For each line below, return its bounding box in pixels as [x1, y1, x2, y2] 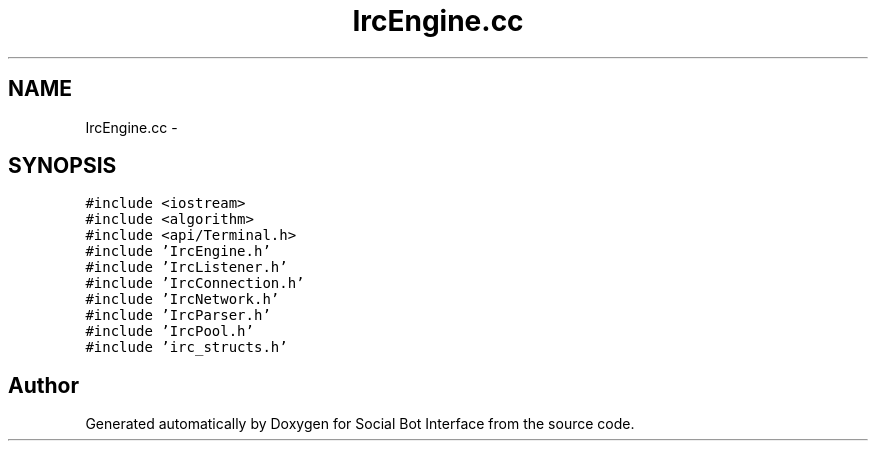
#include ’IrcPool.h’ [85, 323, 254, 340]
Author [8, 372, 79, 398]
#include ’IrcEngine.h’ [85, 243, 271, 260]
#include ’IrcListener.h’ [85, 259, 288, 276]
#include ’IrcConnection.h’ [85, 275, 305, 292]
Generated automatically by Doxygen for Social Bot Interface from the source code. [85, 415, 635, 433]
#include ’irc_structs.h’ [85, 339, 288, 356]
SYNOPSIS [8, 153, 117, 179]
